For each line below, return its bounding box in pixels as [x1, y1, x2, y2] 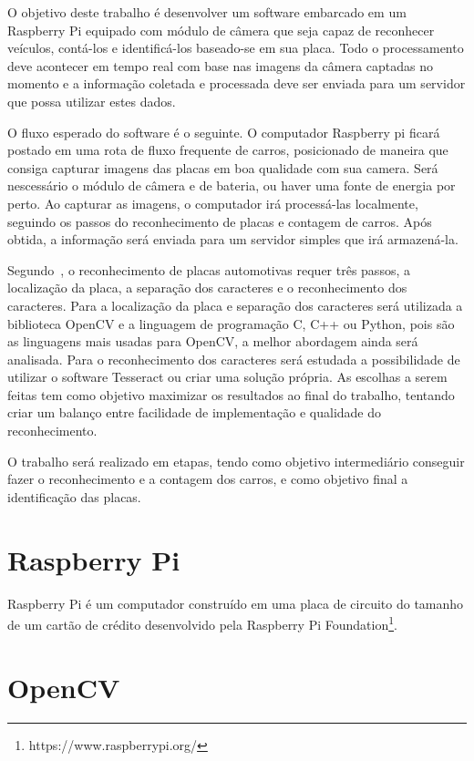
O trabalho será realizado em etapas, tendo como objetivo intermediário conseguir [7, 451, 465, 470]
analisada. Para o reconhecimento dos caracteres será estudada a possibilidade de [7, 349, 460, 368]
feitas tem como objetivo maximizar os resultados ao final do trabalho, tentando [7, 385, 455, 404]
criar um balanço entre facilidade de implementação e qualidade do [7, 403, 382, 422]
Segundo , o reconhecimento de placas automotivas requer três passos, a [7, 260, 410, 279]
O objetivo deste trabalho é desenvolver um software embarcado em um [7, 3, 407, 21]
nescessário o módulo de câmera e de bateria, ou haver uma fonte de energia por [7, 176, 456, 195]
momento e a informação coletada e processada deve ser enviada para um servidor [7, 74, 466, 93]
